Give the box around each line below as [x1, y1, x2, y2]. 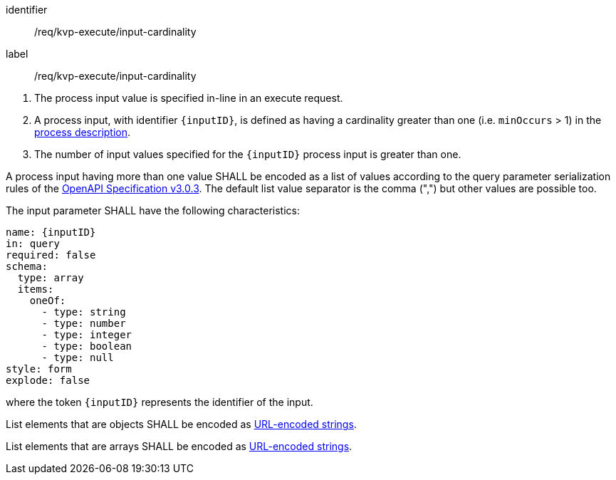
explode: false [6, 375, 90, 386]
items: [17, 283, 54, 295]
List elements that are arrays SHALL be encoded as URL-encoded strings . [6, 440, 353, 452]
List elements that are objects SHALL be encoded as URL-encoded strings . [6, 418, 357, 430]
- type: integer [41, 329, 132, 340]
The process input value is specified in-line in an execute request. [34, 92, 343, 104]
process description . [34, 126, 131, 138]
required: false [6, 249, 96, 261]
